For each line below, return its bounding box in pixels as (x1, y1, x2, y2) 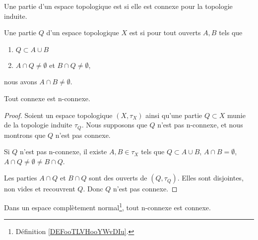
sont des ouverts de (89, 173, 147, 183)
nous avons (4, 76, 37, 87)
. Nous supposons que (81, 120, 147, 130)
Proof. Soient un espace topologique (4, 110, 113, 120)
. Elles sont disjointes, (177, 173, 244, 183)
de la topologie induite (4, 120, 72, 130)
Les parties (4, 173, 37, 183)
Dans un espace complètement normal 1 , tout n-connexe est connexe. (4, 200, 211, 212)
